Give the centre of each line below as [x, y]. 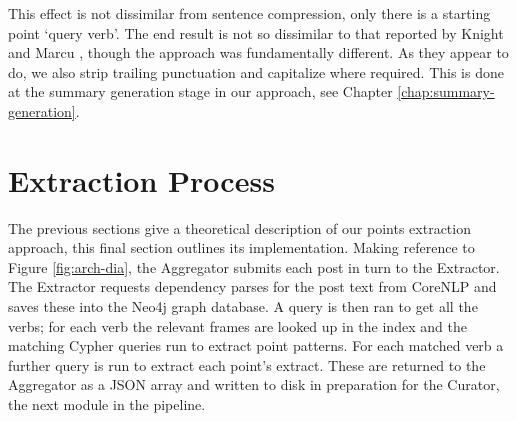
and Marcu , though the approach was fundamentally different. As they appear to [258, 52]
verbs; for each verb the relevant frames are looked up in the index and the [237, 325]
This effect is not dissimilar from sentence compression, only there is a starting [249, 13]
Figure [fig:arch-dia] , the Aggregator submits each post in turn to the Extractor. [254, 266]
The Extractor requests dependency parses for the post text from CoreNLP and [252, 286]
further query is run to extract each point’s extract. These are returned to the [247, 364]
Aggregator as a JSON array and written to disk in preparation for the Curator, [254, 384]
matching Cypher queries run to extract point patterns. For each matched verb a [256, 345]
